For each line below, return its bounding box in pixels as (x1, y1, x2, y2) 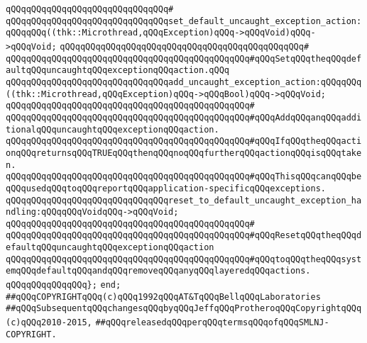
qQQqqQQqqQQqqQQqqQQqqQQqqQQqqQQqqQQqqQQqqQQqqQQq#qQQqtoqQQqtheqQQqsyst (6, 254, 362, 264)
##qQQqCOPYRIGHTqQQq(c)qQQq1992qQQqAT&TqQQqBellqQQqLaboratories (6, 291, 321, 302)
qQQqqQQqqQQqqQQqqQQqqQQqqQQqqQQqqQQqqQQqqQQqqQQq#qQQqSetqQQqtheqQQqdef (6, 53, 362, 64)
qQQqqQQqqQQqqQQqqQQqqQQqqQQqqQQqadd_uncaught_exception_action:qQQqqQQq (6, 77, 362, 87)
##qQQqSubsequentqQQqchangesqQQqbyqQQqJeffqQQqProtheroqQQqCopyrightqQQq (6, 303, 362, 314)
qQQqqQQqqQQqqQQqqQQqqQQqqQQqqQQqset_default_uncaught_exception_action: (6, 16, 362, 26)
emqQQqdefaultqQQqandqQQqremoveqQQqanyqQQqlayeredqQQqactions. (6, 266, 311, 276)
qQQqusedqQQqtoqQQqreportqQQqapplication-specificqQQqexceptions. (6, 183, 327, 193)
